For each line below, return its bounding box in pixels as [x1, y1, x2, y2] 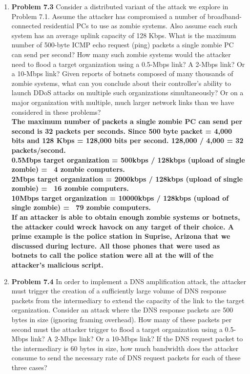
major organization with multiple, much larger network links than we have [11, 97, 234, 107]
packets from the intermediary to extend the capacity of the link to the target [11, 295, 245, 305]
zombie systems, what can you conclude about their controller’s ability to [11, 78, 231, 88]
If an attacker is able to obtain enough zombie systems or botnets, [11, 212, 240, 222]
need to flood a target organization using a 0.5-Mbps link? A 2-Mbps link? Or [11, 59, 245, 69]
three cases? [11, 362, 47, 372]
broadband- [207, 11, 242, 21]
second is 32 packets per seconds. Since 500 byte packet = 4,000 [11, 125, 232, 136]
